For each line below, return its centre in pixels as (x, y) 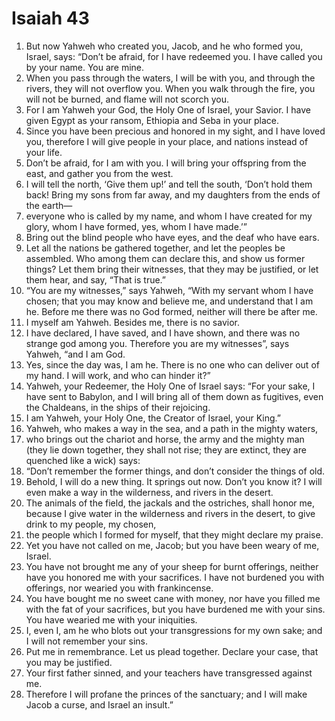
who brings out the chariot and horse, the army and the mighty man (165, 439)
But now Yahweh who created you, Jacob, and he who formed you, (164, 46)
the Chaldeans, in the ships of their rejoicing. (118, 407)
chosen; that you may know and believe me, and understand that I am (169, 301)
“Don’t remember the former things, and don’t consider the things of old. (175, 471)
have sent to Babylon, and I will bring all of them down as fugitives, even (174, 396)
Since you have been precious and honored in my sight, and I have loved (175, 131)
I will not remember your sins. (87, 641)
